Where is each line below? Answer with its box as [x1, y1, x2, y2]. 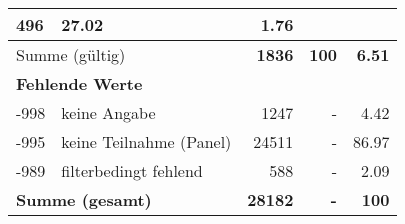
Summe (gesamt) [16, 188, 152, 211]
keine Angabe [61, 101, 156, 124]
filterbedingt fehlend [61, 159, 203, 182]
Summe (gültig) [16, 43, 126, 66]
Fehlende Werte [16, 72, 143, 95]
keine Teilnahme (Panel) [61, 130, 232, 153]
